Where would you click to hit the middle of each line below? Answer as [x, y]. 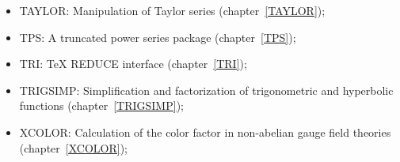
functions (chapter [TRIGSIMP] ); [101, 105]
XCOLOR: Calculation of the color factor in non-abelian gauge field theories [205, 132]
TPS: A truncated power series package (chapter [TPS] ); [158, 37]
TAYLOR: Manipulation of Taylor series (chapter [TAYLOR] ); [172, 10]
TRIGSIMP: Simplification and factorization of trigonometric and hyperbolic [206, 90]
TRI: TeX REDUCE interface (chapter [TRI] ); [133, 64]
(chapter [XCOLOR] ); [73, 147]
